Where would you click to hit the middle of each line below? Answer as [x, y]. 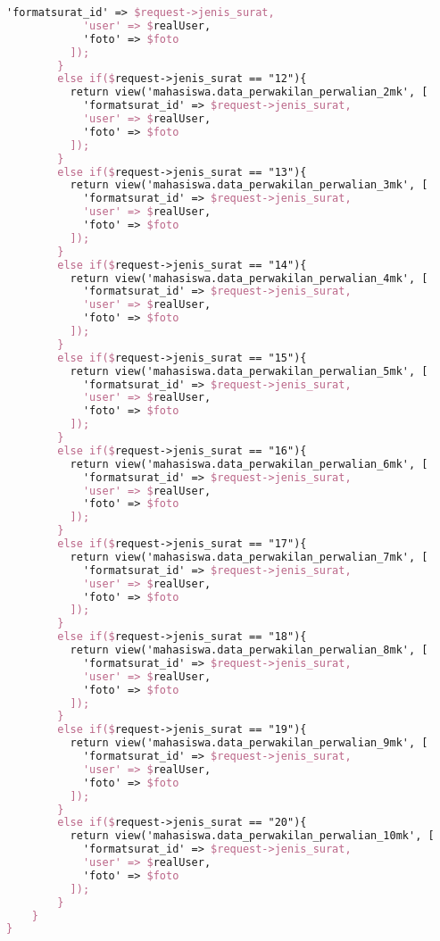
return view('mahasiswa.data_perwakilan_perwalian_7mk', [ [249, 557]
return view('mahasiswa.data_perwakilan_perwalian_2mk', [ [249, 92]
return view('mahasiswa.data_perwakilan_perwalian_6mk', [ [249, 464]
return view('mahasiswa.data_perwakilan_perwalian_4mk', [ [249, 278]
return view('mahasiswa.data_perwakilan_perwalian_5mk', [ [249, 371]
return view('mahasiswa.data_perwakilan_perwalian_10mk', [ [252, 836]
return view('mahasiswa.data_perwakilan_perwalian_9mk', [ [249, 743]
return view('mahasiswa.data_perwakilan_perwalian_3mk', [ [249, 185]
